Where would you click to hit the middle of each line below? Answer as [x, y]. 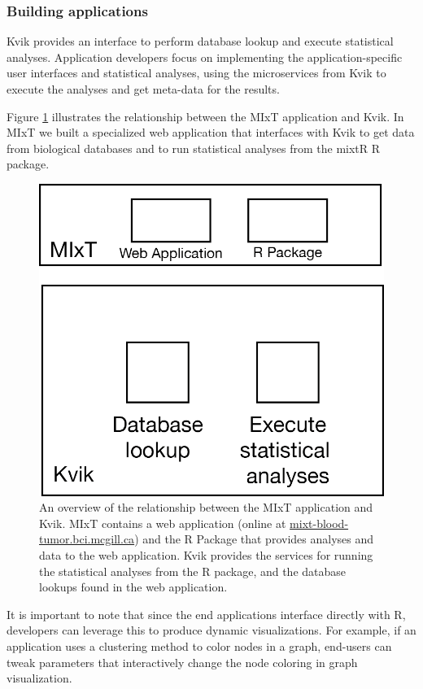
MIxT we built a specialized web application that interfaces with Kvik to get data [211, 132]
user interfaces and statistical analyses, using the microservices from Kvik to [196, 73]
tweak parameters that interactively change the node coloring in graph [182, 662]
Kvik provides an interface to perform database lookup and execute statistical [200, 41]
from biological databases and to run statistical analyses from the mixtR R [194, 148]
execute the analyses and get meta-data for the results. [143, 89]
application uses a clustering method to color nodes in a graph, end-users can [199, 645]
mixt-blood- [319, 523]
